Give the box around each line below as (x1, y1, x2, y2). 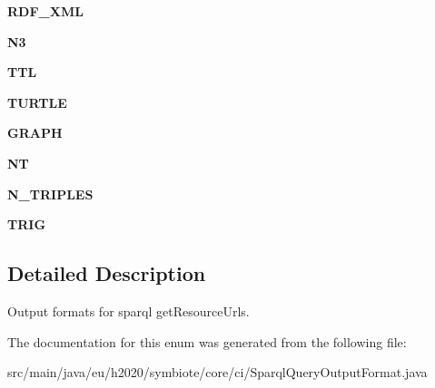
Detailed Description (7, 259, 206, 287)
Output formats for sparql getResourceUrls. (7, 301, 250, 320)
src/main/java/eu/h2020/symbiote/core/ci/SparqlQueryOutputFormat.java (7, 363, 428, 382)
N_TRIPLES (7, 184, 94, 203)
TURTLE (7, 92, 67, 112)
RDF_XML (7, 2, 84, 20)
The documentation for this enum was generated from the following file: (7, 332, 407, 351)
